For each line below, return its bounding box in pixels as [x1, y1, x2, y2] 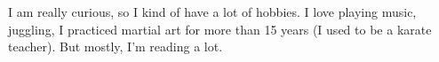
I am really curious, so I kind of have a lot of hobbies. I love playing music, [8, 3, 417, 20]
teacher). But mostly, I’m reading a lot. [8, 37, 223, 56]
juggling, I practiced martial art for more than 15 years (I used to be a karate [8, 19, 432, 38]
